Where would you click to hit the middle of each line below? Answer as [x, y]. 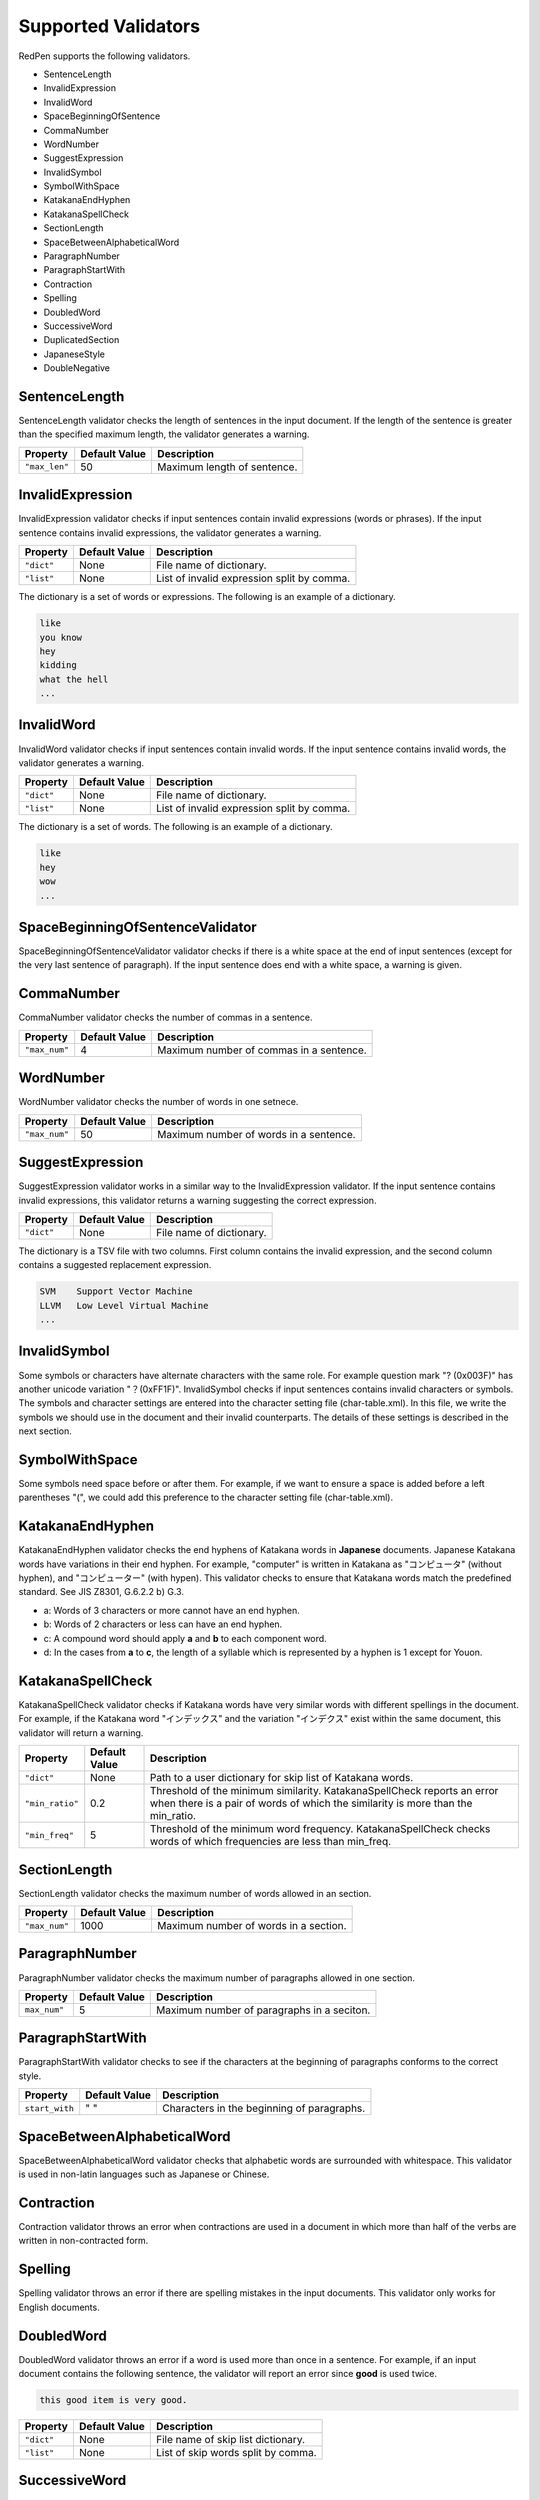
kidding [58, 665]
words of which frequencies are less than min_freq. [270, 1842]
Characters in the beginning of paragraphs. [263, 2108]
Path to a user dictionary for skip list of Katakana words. [281, 1778]
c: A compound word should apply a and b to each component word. [185, 1638]
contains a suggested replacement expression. [115, 1265]
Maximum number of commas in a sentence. [261, 1050]
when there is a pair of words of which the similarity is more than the [311, 1803]
